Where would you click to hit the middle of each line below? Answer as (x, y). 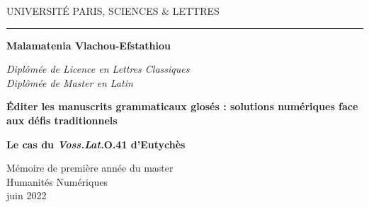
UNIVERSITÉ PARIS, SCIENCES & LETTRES (113, 11)
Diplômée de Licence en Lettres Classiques (98, 69)
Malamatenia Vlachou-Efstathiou (89, 45)
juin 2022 (27, 195)
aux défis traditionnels (62, 120)
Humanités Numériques (57, 181)
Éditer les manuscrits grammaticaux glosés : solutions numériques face (182, 106)
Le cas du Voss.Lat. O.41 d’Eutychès (96, 144)
